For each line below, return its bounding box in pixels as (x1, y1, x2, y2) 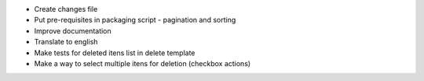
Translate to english (34, 37, 98, 47)
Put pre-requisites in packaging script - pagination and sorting (34, 16, 236, 25)
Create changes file (34, 5, 98, 13)
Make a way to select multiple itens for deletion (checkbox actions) (34, 58, 251, 68)
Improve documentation (34, 26, 111, 35)
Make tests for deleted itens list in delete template (34, 48, 196, 58)
